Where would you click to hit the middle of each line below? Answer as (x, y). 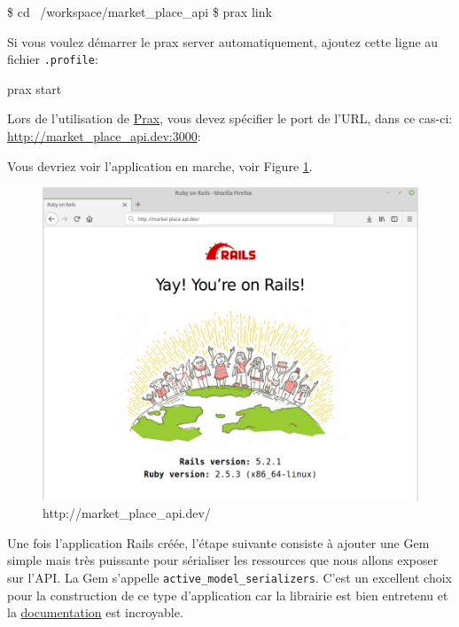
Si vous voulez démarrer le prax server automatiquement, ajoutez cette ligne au (223, 41)
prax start (35, 88)
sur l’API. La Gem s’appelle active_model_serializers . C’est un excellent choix (229, 577)
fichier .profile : (53, 59)
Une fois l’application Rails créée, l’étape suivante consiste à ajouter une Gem (218, 542)
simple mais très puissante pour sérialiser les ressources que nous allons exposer (223, 560)
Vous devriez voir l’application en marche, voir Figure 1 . (160, 165)
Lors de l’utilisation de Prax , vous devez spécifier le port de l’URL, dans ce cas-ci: (230, 118)
